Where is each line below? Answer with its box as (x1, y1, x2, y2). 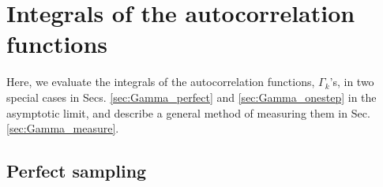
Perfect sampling (6, 159, 147, 183)
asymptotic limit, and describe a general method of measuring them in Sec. (6, 104, 370, 121)
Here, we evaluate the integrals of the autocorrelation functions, (6, 73, 315, 90)
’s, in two (329, 73, 374, 90)
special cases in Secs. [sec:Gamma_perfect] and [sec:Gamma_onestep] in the (6, 88, 377, 105)
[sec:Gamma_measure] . (6, 120, 119, 137)
